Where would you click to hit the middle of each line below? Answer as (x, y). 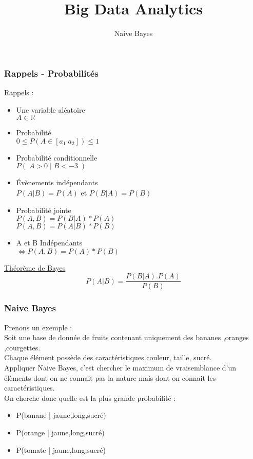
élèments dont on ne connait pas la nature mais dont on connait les (110, 377)
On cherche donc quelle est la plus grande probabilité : (90, 398)
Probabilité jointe (44, 210)
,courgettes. (22, 347)
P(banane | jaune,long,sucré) (61, 415)
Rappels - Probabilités (51, 73)
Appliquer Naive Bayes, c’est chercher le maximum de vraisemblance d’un (120, 368)
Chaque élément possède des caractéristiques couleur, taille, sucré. (108, 357)
